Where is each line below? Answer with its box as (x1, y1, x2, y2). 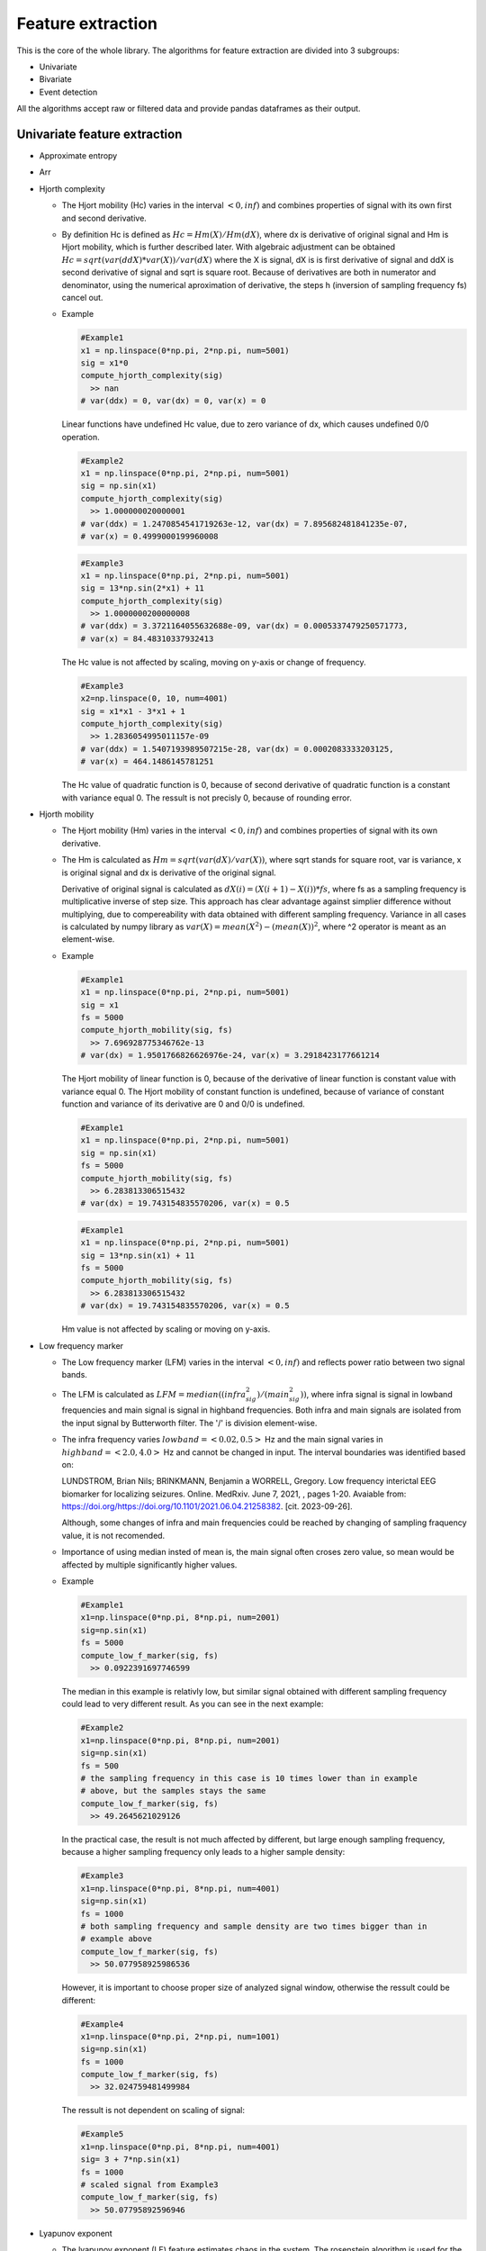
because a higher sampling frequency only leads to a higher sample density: (61, 1847, 346, 1858)
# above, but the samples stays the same (80, 1785, 266, 1796)
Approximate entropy (39, 150, 118, 161)
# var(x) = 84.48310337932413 (80, 633, 214, 644)
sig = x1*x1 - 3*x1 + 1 (80, 706, 186, 716)
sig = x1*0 (80, 358, 129, 368)
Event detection (39, 86, 98, 97)
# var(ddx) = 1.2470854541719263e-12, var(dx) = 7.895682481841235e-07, (80, 519, 409, 529)
